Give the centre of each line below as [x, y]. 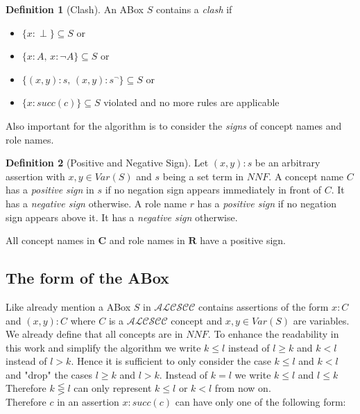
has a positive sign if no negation [267, 203]
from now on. [243, 388]
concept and [197, 320]
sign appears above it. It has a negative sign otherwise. [122, 217]
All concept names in [50, 240]
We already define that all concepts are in [94, 334]
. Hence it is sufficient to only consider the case [171, 361]
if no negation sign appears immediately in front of [213, 190]
